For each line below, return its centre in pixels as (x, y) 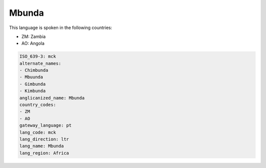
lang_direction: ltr (44, 139)
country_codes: (38, 105)
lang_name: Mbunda (42, 146)
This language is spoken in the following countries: (61, 28)
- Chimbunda (34, 70)
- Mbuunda (31, 77)
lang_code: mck (38, 132)
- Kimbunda (33, 91)
